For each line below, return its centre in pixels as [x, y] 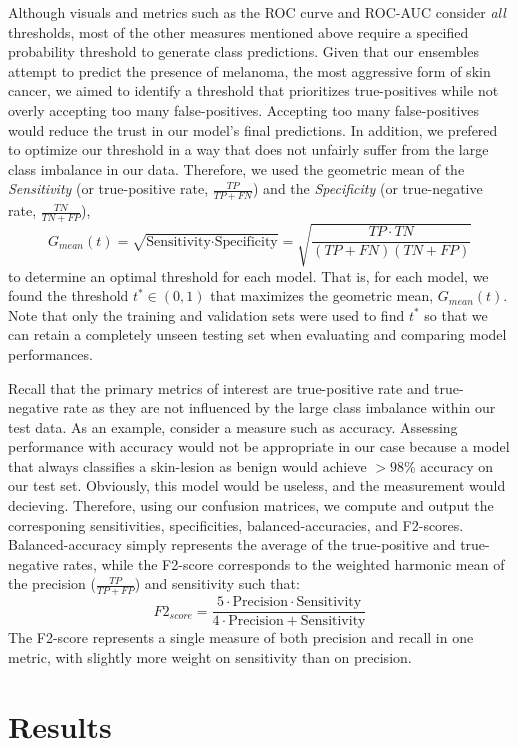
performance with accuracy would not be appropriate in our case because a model [259, 446]
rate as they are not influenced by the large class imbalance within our [279, 407]
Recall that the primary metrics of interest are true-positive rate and [219, 387]
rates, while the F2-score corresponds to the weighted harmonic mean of [284, 563]
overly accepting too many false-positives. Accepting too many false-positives [244, 109]
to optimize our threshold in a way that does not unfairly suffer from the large [248, 149]
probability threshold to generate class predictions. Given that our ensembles [243, 51]
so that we [456, 314]
